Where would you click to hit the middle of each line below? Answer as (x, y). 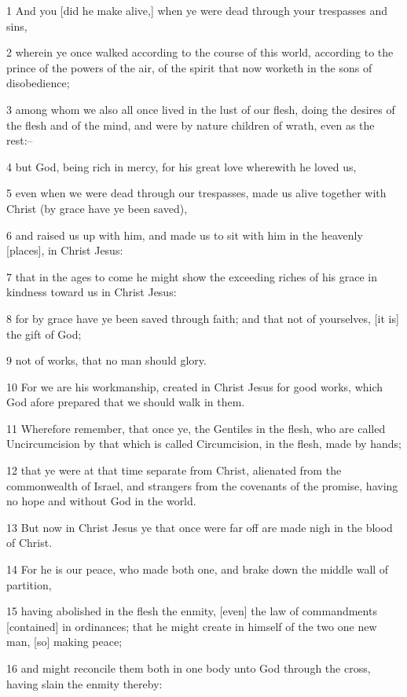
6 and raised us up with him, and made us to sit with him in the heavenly (185, 235)
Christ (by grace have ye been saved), (97, 208)
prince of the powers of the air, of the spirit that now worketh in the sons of (189, 67)
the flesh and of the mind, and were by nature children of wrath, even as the (191, 125)
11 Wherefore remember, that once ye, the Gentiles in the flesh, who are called (196, 428)
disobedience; (38, 83)
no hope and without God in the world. (101, 501)
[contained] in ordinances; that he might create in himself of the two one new (192, 626)
